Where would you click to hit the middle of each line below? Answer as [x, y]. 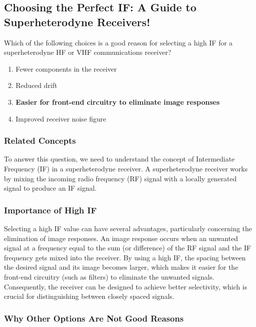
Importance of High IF [50, 210]
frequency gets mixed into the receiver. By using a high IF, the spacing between [125, 257]
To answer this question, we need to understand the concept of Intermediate [119, 159]
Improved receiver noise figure [61, 118]
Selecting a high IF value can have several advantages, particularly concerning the [128, 228]
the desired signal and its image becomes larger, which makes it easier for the [121, 267]
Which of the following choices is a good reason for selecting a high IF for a [118, 42]
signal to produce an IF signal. [50, 188]
